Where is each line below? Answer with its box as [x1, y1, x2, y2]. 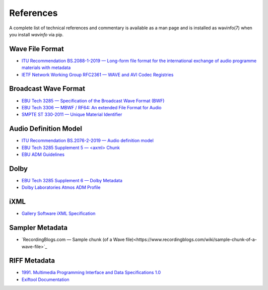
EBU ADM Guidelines [21, 151, 65, 157]
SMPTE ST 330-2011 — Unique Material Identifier [21, 112, 123, 118]
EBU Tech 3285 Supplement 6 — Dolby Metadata [21, 177, 123, 183]
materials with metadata [21, 65, 71, 71]
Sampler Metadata [9, 223, 68, 232]
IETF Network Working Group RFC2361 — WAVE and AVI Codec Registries [21, 72, 174, 77]
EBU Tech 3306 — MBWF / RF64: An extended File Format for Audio [21, 104, 162, 110]
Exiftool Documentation [21, 276, 69, 283]
